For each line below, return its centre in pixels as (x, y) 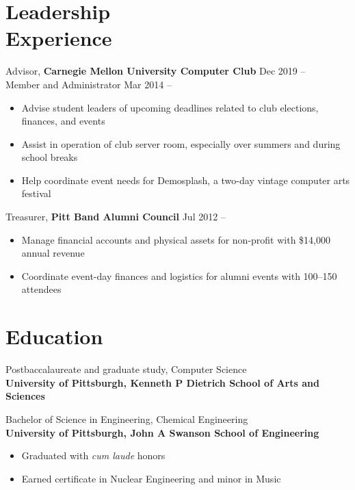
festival (36, 193)
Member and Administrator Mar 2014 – (89, 84)
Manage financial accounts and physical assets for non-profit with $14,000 (176, 239)
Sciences (25, 396)
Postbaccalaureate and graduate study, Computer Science (126, 369)
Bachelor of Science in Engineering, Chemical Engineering (127, 418)
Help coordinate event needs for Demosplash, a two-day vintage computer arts (186, 180)
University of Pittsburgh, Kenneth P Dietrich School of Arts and (162, 382)
